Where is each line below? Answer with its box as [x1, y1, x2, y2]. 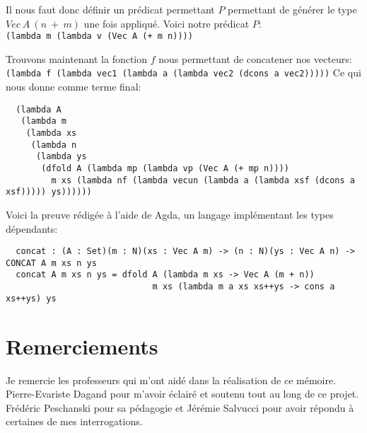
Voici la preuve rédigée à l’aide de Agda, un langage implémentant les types [6, 207, 334, 221]
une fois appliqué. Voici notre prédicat [83, 16, 250, 30]
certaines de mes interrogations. [6, 414, 143, 429]
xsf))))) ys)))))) [6, 187, 92, 197]
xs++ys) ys [6, 293, 57, 304]
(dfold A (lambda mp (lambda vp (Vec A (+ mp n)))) [41, 163, 289, 173]
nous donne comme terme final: [6, 79, 141, 94]
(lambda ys [35, 151, 87, 162]
